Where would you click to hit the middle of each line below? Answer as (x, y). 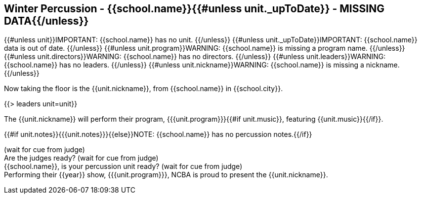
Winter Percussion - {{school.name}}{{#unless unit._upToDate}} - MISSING (194, 9)
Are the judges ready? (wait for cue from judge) (81, 158)
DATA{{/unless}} (46, 21)
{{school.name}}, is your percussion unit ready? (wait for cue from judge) (123, 166)
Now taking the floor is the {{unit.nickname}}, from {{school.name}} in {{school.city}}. (144, 89)
